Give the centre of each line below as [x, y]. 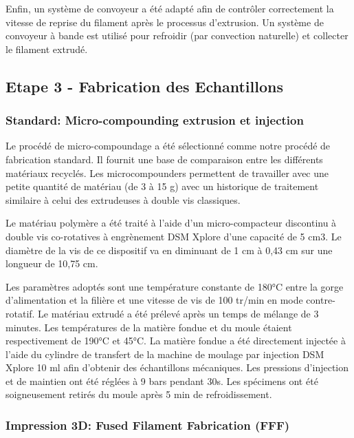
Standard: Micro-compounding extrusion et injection [155, 120]
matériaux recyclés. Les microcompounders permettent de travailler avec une [167, 173]
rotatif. [20, 313]
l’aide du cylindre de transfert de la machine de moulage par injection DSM [165, 354]
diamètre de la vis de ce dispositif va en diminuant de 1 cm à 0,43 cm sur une [169, 250]
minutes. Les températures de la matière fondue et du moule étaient [149, 327]
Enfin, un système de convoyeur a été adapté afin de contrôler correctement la [170, 8]
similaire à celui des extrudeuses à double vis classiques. [123, 199]
